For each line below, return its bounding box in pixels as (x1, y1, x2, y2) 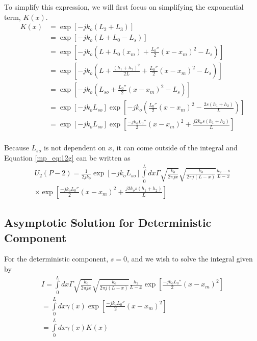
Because (4, 142, 29, 153)
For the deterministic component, (4, 253, 109, 264)
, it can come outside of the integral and (112, 142, 238, 153)
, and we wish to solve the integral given (127, 253, 253, 264)
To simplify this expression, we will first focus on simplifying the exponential (4, 2, 244, 12)
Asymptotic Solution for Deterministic (4, 215, 212, 230)
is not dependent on (43, 142, 106, 153)
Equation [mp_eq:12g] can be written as (4, 152, 131, 163)
